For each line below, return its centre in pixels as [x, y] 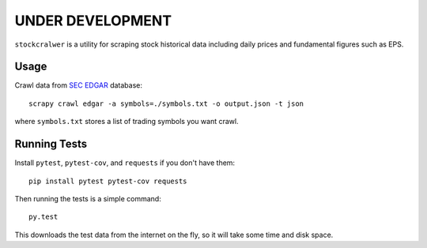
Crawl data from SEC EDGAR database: [78, 85]
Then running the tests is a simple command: [88, 198]
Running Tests [51, 144]
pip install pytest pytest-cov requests [108, 181]
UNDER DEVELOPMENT [93, 21]
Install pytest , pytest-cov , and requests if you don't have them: [125, 163]
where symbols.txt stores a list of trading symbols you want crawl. [127, 122]
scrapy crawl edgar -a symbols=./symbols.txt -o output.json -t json [166, 103]
